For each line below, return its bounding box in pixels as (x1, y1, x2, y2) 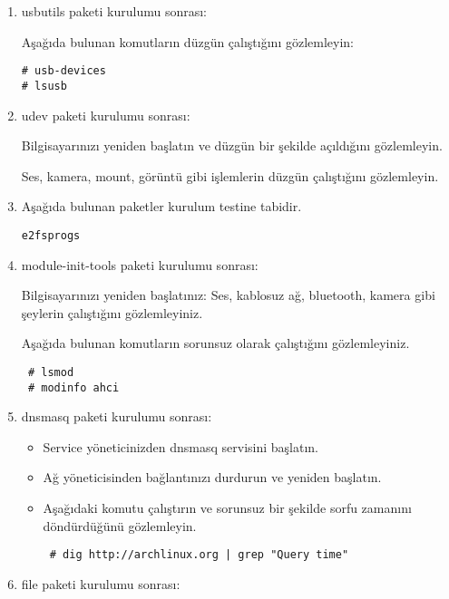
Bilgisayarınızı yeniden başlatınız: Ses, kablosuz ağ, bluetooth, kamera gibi (21, 285, 435, 304)
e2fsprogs (21, 228, 81, 242)
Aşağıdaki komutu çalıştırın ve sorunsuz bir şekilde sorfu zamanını (43, 498, 412, 517)
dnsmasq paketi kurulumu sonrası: (21, 407, 212, 426)
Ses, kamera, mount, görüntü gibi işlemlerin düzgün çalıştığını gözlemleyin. (21, 166, 439, 185)
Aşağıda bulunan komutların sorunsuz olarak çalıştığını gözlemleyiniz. (21, 333, 410, 353)
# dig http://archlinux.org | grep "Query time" (49, 548, 349, 562)
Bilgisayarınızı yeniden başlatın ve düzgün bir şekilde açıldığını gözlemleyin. (21, 136, 443, 155)
